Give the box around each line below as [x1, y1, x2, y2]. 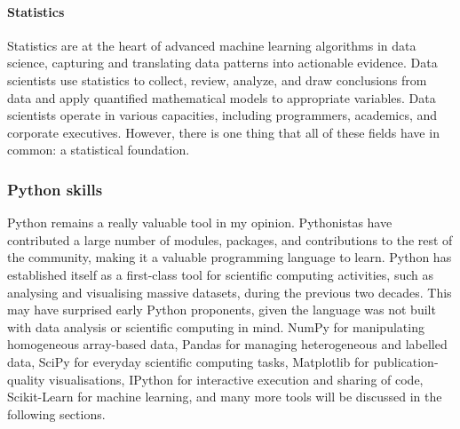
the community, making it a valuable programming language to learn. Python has [7, 248, 452, 266]
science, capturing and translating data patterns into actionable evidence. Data [7, 53, 438, 72]
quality [7, 369, 45, 388]
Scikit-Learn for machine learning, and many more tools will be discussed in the [7, 387, 442, 406]
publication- [373, 352, 439, 370]
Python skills [7, 178, 103, 200]
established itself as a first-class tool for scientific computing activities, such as [7, 265, 433, 283]
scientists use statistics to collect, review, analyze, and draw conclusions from [7, 70, 427, 89]
